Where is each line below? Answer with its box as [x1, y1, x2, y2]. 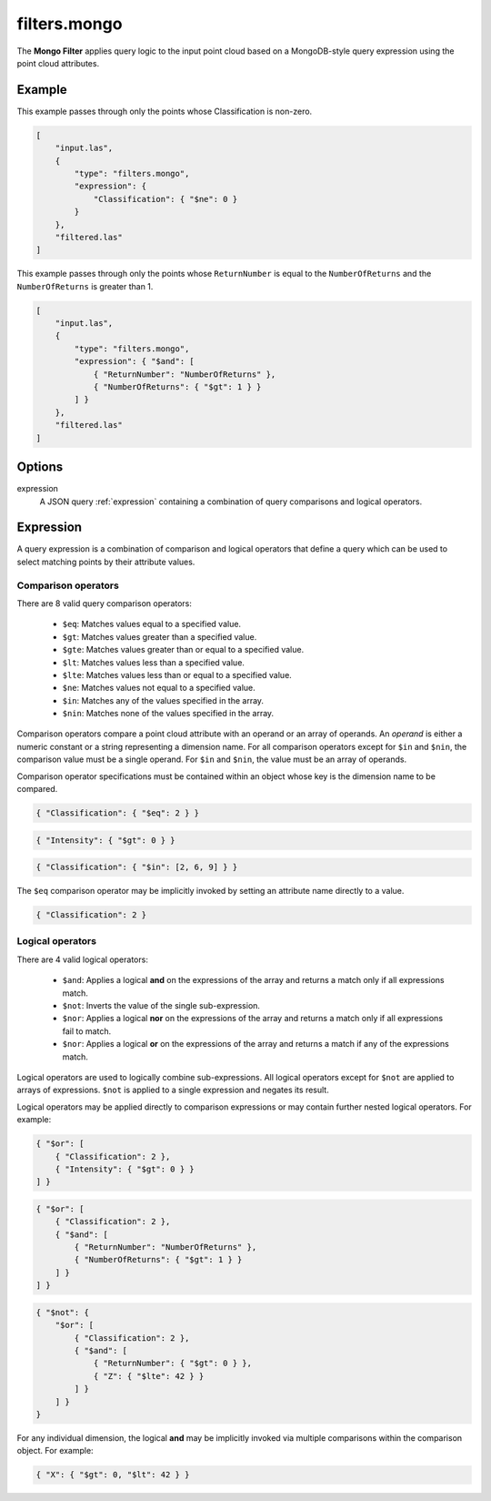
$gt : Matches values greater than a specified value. [62, 631, 257, 642]
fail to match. [62, 1025, 112, 1037]
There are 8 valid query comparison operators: [16, 597, 193, 609]
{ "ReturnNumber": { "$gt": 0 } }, [93, 1358, 252, 1369]
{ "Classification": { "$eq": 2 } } [35, 808, 200, 818]
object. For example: [16, 1445, 95, 1456]
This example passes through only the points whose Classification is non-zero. [16, 106, 313, 117]
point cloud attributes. [16, 57, 100, 68]
